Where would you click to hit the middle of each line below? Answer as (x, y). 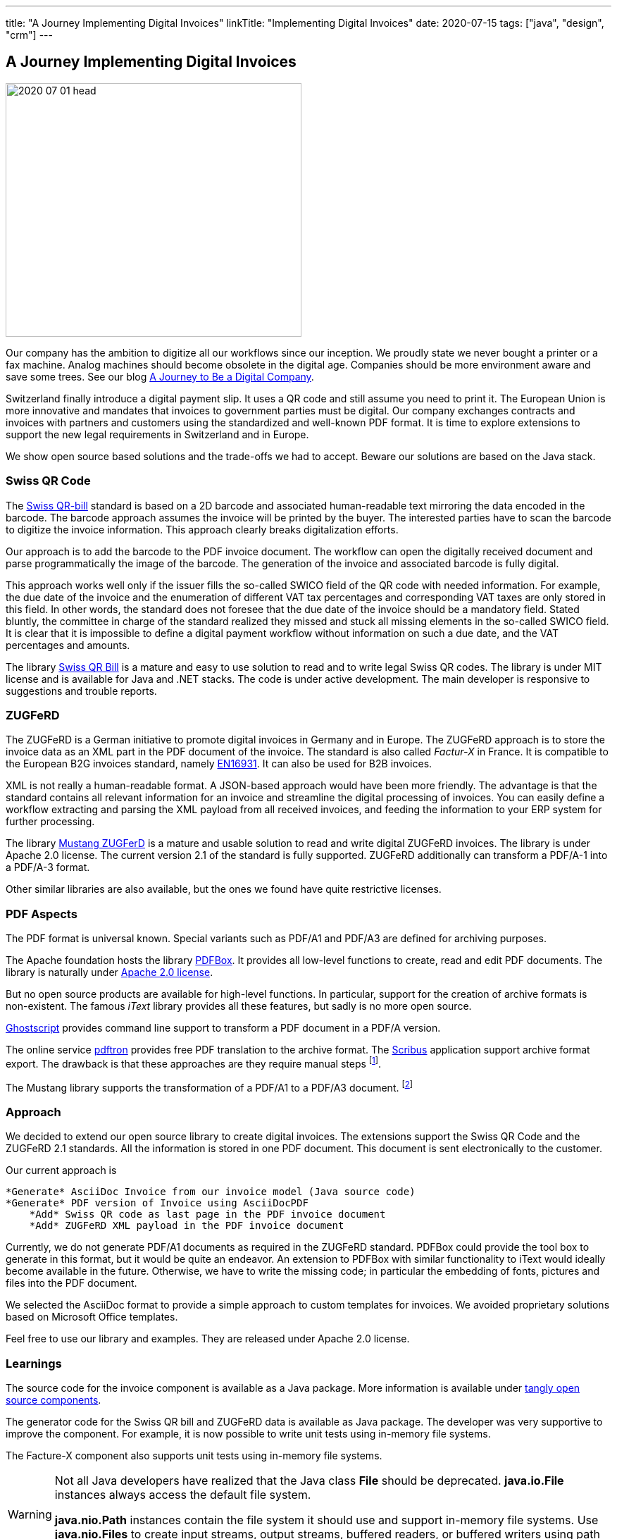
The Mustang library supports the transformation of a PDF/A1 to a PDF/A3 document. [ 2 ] (210, 1086)
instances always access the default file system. (183, 1494)
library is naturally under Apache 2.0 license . (110, 972)
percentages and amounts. (68, 645)
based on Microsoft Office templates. (92, 1317)
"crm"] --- (29, 35)
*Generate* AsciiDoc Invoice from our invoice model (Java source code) (211, 1192)
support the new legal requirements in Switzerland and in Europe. (157, 434)
